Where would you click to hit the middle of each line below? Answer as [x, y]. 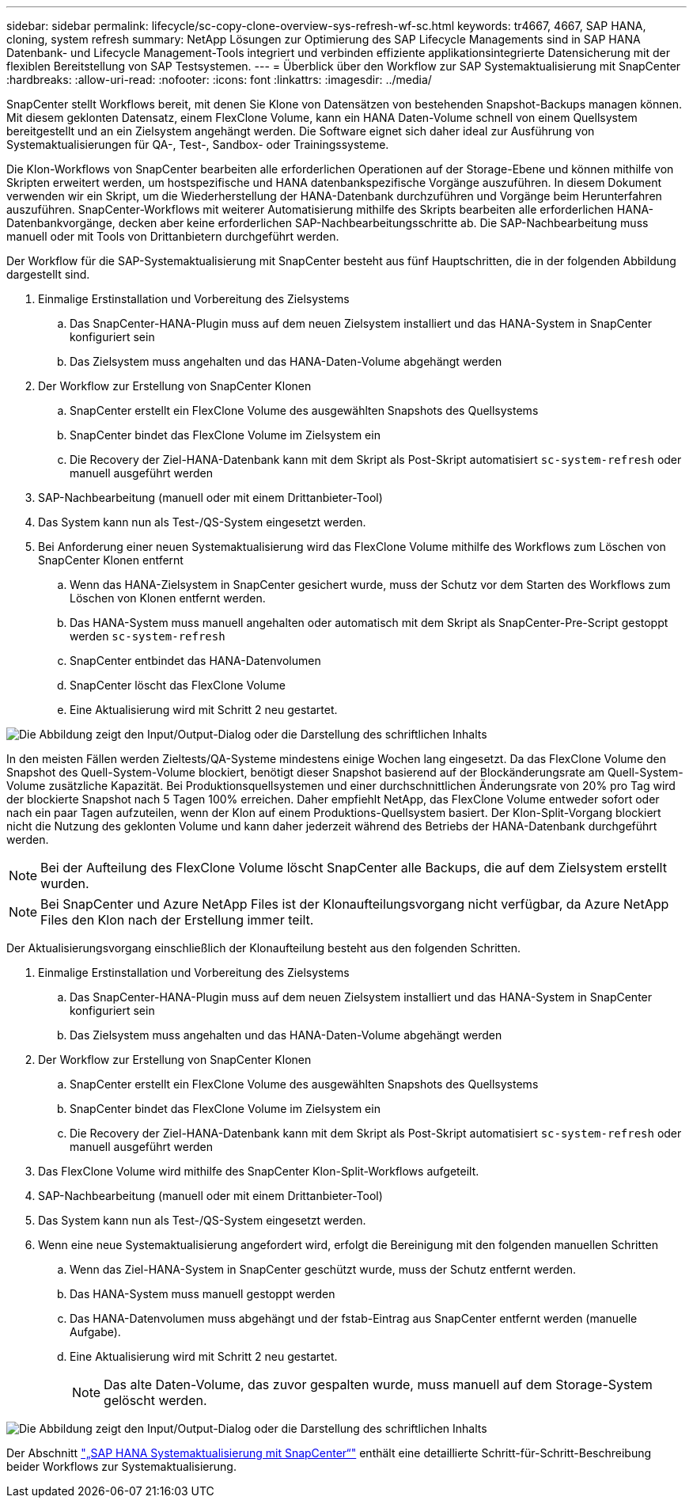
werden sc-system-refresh [148, 636]
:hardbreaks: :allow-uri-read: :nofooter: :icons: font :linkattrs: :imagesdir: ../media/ [219, 80]
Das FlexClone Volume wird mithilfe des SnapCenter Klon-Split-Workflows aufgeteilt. [259, 1171]
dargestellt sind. [48, 274]
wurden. [65, 883]
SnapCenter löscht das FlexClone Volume [178, 685]
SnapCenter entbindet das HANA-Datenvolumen [195, 661]
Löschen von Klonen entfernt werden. [168, 598]
